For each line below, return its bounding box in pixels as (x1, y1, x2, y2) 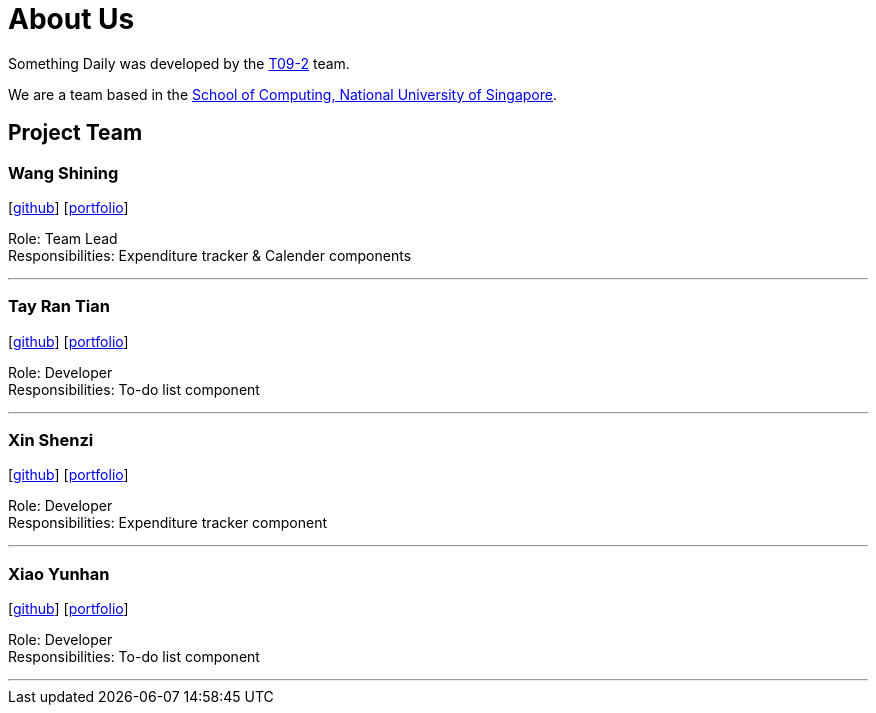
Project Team (8, 120, 143, 146)
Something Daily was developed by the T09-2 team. (8, 54, 350, 72)
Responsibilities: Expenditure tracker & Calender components (8, 246, 412, 264)
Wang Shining (8, 162, 119, 183)
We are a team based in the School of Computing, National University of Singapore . (8, 85, 558, 103)
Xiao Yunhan (8, 563, 110, 584)
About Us (8, 2, 135, 36)
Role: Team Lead (8, 229, 118, 247)
